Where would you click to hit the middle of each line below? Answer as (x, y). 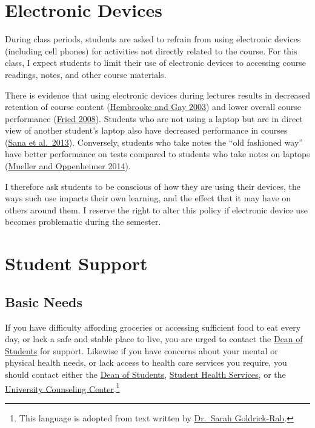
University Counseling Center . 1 (62, 387)
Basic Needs (44, 301)
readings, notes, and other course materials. (86, 74)
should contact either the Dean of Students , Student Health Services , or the (145, 374)
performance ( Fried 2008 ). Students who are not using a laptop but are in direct (154, 118)
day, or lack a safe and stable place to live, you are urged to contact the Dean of (154, 339)
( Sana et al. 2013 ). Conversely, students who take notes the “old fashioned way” (154, 142)
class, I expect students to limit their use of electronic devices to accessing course (155, 63)
